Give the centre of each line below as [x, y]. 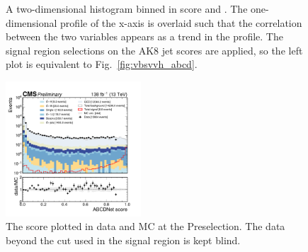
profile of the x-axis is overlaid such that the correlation [181, 22]
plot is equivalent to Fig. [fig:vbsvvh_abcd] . [102, 64]
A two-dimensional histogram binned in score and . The [127, 8]
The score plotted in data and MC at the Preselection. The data [146, 226]
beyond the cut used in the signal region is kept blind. [123, 240]
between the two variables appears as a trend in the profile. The [144, 36]
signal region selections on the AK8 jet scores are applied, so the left [154, 50]
